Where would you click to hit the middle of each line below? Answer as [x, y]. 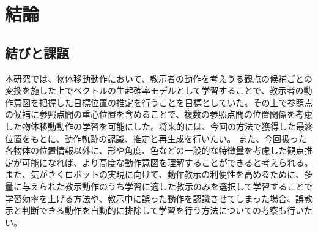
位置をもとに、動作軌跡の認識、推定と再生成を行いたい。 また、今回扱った [156, 138]
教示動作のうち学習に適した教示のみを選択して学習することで [189, 186]
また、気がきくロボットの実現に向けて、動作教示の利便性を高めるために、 [154, 174]
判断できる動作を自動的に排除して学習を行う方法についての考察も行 [158, 210]
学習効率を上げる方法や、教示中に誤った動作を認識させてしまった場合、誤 [155, 198]
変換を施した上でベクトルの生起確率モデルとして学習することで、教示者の [154, 90]
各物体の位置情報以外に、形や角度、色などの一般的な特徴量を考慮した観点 [155, 150]
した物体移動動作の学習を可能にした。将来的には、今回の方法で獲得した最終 [159, 126]
